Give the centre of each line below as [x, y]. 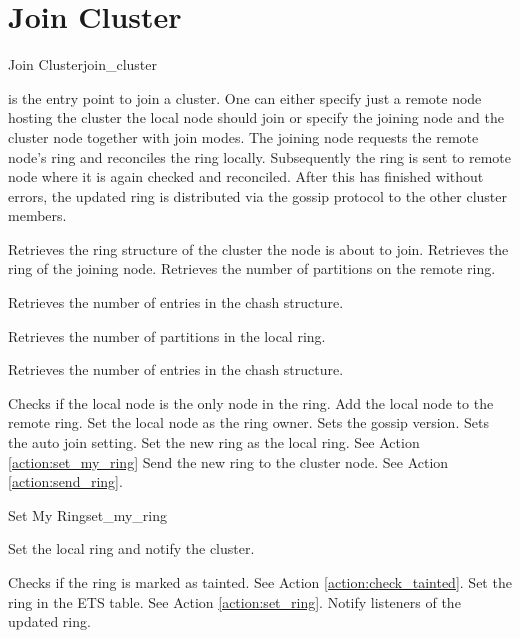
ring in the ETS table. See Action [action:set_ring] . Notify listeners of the [234, 601]
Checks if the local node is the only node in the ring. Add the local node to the [251, 402]
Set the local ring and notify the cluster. [131, 548]
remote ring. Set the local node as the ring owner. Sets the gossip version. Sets [248, 422]
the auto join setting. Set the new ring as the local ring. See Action [214, 442]
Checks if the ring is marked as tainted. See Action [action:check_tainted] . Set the [260, 582]
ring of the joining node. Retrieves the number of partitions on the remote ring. [252, 268]
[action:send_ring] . [65, 481]
